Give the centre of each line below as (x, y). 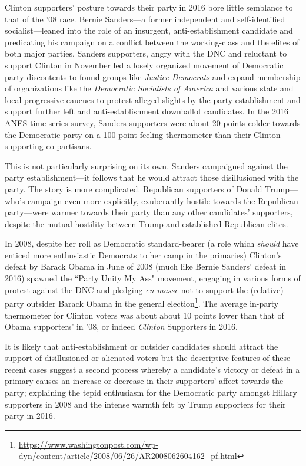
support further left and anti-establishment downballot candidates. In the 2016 (147, 111)
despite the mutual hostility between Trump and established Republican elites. (147, 223)
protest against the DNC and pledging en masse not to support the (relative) (144, 289)
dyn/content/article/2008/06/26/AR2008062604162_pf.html (128, 456)
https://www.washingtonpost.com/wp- (88, 444)
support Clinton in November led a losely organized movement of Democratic (144, 65)
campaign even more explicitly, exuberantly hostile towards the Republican (163, 200)
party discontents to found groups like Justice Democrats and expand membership (153, 76)
